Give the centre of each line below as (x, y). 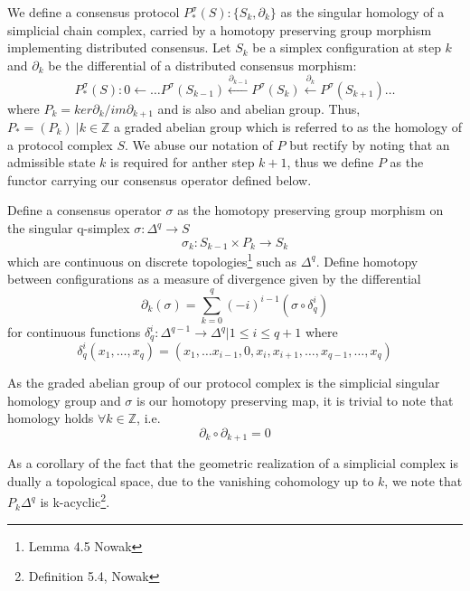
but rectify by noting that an (370, 144)
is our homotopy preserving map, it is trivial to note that (295, 400)
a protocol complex (60, 144)
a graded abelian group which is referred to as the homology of (288, 127)
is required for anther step (183, 162)
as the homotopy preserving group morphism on (310, 210)
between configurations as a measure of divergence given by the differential (214, 279)
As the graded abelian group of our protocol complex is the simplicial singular (224, 382)
